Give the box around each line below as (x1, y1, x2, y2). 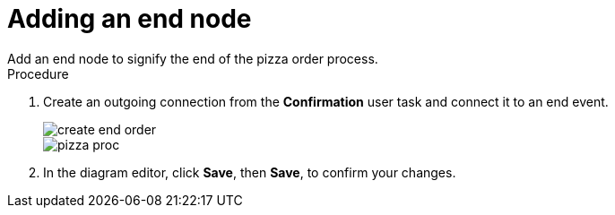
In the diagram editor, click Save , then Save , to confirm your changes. (43, 164, 456, 180)
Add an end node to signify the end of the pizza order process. (7, 50, 378, 66)
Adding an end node (7, 4, 252, 34)
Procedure (7, 65, 69, 82)
